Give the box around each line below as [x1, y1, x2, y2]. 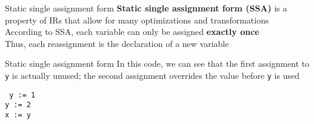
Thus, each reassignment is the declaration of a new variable [5, 37, 229, 49]
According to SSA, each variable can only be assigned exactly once [5, 25, 259, 38]
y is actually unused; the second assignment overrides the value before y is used [5, 69, 299, 81]
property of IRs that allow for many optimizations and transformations [5, 13, 269, 26]
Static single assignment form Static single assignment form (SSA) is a [5, 2, 287, 14]
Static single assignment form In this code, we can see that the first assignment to [5, 57, 310, 70]
